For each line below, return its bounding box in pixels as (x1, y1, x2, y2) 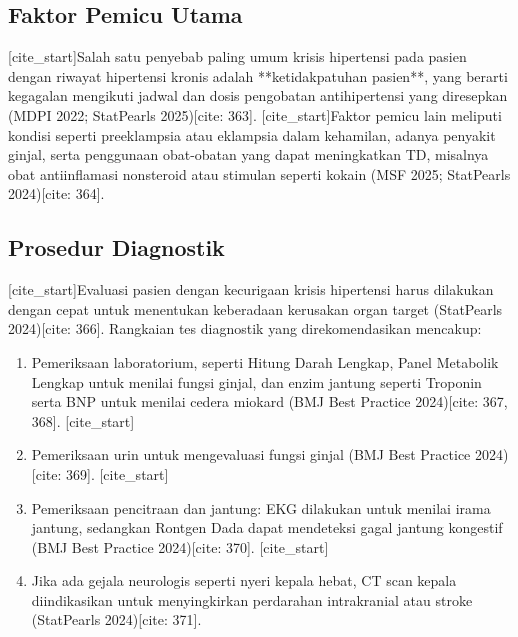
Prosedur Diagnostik (8, 232, 225, 263)
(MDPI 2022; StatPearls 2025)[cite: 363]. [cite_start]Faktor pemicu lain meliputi (8, 104, 502, 125)
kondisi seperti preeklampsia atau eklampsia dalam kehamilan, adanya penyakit (8, 124, 496, 145)
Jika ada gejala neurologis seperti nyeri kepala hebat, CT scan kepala (31, 570, 457, 591)
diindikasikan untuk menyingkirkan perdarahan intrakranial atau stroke (31, 589, 473, 610)
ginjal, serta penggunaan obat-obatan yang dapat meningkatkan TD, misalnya (8, 144, 489, 165)
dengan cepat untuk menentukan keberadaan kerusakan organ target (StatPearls (8, 298, 503, 319)
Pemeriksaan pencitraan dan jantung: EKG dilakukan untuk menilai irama (31, 497, 491, 518)
